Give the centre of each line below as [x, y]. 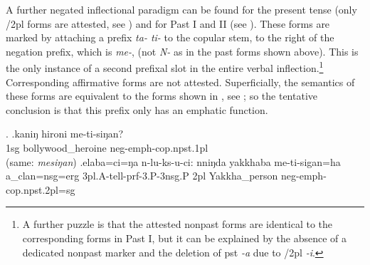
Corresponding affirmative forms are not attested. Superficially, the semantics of [180, 82]
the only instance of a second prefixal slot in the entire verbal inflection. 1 [165, 67]
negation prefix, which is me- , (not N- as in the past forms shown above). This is [182, 51]
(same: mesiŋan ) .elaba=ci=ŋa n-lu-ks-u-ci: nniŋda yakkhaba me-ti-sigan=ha [173, 161]
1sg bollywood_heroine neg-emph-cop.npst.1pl [107, 147]
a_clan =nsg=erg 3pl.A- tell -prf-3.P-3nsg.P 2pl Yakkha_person [142, 176]
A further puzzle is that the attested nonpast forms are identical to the [178, 224]
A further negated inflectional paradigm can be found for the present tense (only [181, 9]
